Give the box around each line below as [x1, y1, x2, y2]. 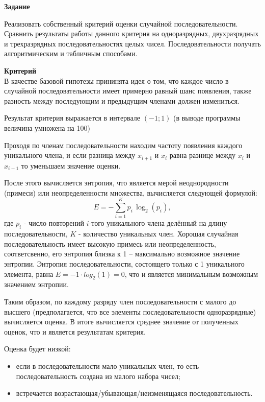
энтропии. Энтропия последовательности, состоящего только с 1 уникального [4, 258, 245, 269]
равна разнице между [169, 150, 236, 160]
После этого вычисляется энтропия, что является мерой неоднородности [4, 177, 229, 188]
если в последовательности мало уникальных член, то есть [16, 361, 199, 371]
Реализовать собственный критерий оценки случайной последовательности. [4, 18, 238, 29]
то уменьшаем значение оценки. [21, 160, 121, 171]
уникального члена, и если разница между [4, 150, 136, 160]
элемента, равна [4, 268, 54, 279]
